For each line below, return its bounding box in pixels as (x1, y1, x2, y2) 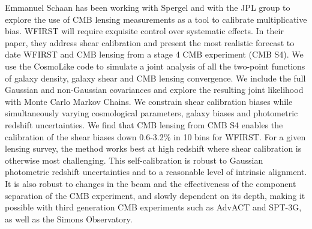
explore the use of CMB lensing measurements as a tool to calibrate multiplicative (5, 13, 307, 25)
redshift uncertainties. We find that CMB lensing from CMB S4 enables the (5, 118, 283, 131)
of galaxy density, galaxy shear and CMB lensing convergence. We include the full (5, 71, 306, 84)
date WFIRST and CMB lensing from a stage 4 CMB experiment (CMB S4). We (5, 48, 304, 61)
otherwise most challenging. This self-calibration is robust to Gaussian (5, 153, 263, 166)
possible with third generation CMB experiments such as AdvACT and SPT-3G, (5, 201, 302, 213)
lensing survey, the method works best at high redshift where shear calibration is (5, 142, 302, 155)
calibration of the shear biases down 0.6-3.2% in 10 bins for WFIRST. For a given (5, 130, 306, 143)
